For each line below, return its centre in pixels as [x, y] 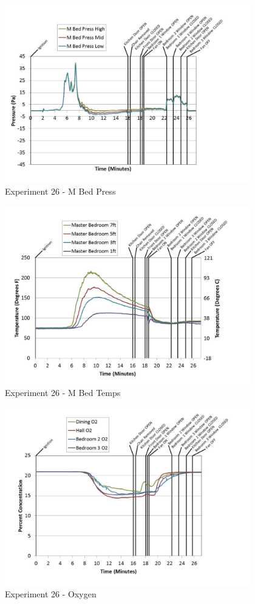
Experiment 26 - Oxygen [51, 594]
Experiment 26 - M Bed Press [60, 191]
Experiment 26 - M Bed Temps [63, 393]
